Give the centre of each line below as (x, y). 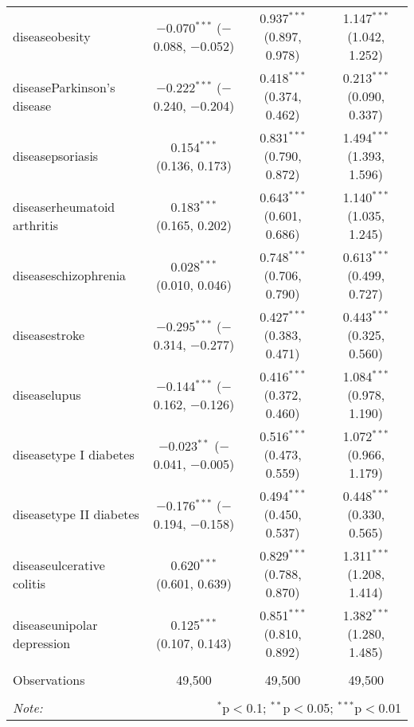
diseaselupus (47, 395)
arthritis (36, 225)
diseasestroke (49, 335)
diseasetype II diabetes (76, 514)
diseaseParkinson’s (64, 87)
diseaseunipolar (55, 624)
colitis (29, 583)
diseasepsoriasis (56, 156)
